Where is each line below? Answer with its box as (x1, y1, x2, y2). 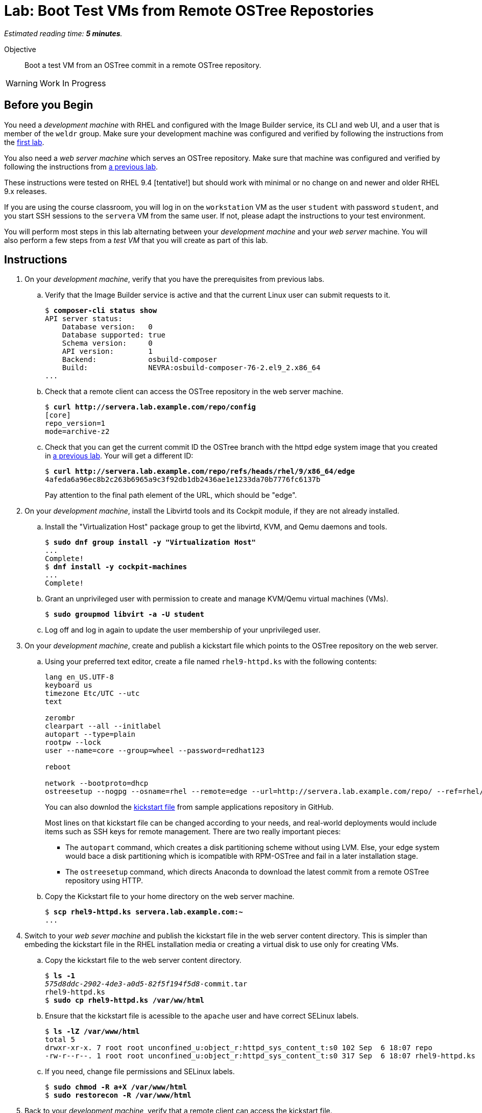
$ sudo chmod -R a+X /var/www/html (45, 1083, 187, 1092)
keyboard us (45, 681, 92, 690)
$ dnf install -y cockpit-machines (45, 563, 187, 571)
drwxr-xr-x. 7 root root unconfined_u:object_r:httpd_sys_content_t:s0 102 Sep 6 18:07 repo (45, 1044, 432, 1052)
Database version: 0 (62, 323, 153, 331)
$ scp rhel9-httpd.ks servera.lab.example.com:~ (45, 908, 243, 916)
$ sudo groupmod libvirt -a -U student (45, 610, 204, 619)
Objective (4, 44, 36, 54)
